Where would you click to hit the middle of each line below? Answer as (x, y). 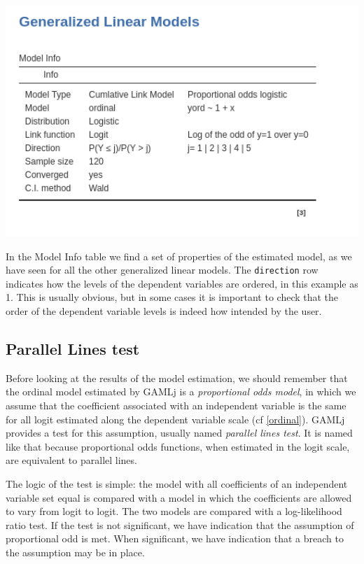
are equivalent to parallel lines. (71, 460)
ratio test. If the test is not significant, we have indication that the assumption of (180, 524)
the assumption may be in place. (75, 552)
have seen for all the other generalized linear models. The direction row (162, 270)
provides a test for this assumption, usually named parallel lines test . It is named (179, 433)
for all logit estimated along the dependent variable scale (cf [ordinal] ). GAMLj (175, 419)
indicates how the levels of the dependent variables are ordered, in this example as (182, 283)
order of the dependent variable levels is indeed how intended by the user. (164, 311)
